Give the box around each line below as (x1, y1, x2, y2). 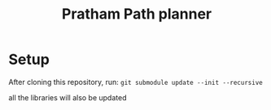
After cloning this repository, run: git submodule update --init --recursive (8, 77, 263, 87)
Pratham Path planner (61, 5, 212, 23)
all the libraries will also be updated (8, 92, 127, 102)
